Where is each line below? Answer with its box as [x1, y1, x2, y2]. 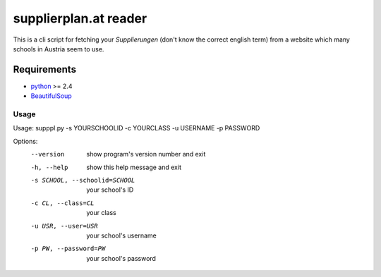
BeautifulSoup [30, 92, 72, 100]
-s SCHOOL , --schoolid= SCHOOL [30, 176, 135, 184]
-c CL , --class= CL [30, 199, 95, 207]
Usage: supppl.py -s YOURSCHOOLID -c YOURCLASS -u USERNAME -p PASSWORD [13, 124, 260, 133]
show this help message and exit [86, 163, 181, 171]
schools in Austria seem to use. [13, 44, 104, 53]
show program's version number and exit [86, 150, 206, 159]
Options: [13, 137, 38, 145]
